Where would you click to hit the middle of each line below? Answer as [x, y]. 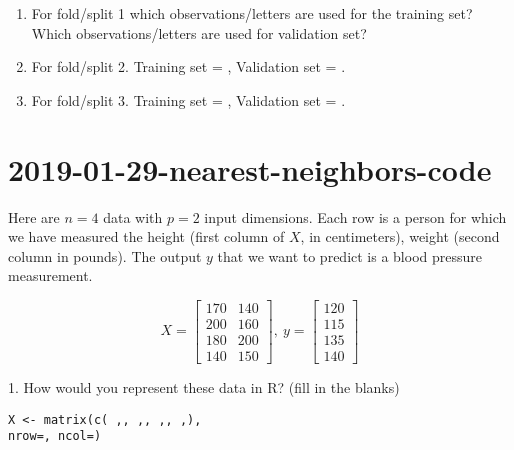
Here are [34, 216]
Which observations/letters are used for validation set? [199, 32]
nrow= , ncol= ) [55, 436]
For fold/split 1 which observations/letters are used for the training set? [252, 13]
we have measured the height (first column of [146, 236]
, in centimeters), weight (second [400, 236]
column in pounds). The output [105, 255]
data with [133, 216]
